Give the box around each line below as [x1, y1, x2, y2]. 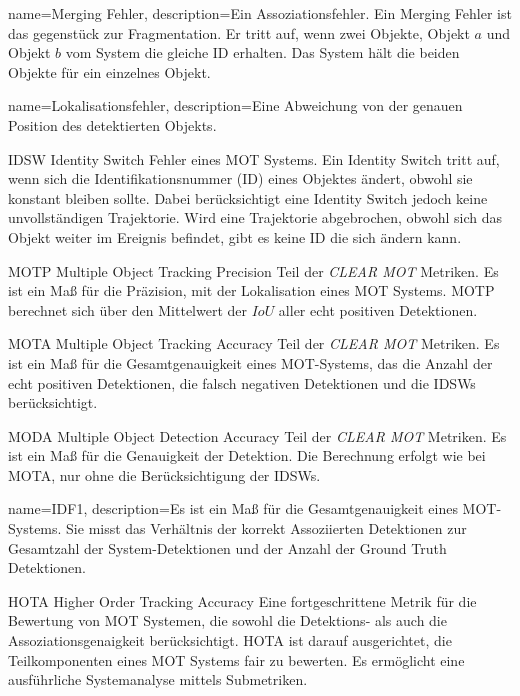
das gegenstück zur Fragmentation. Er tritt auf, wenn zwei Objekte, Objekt [8, 22, 470, 43]
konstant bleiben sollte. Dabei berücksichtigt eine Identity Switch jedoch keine [8, 187, 488, 208]
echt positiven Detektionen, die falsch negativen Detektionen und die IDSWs [8, 372, 476, 393]
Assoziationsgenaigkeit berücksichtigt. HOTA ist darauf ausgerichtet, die [8, 630, 452, 651]
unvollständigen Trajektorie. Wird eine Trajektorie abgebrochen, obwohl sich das [8, 207, 503, 228]
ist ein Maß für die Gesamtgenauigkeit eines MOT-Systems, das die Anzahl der [8, 352, 493, 373]
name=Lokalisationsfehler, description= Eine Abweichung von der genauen [8, 95, 463, 116]
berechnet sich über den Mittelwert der [8, 299, 248, 320]
